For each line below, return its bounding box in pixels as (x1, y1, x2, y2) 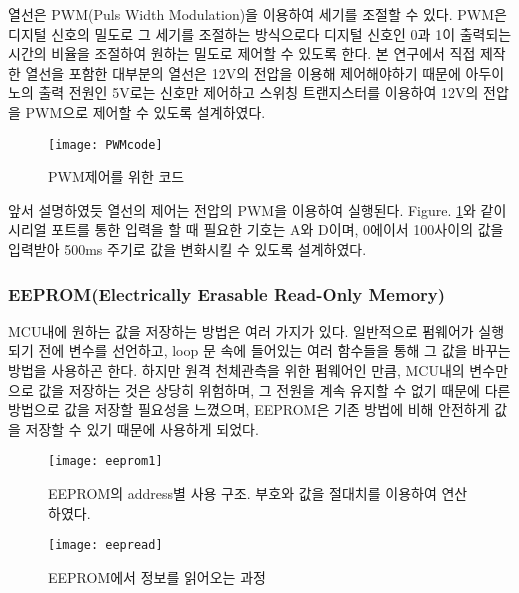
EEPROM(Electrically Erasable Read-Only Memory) (8, 281, 446, 306)
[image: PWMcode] (48, 137, 163, 152)
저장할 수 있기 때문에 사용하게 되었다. (25, 418, 259, 439)
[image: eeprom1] (48, 454, 163, 469)
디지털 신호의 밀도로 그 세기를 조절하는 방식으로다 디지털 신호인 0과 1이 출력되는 (8, 23, 512, 44)
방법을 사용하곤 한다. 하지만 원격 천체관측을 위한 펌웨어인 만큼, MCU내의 (8, 360, 465, 380)
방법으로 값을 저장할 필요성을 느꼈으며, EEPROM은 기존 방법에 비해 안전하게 (8, 399, 490, 420)
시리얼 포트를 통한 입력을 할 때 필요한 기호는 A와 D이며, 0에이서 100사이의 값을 (8, 219, 504, 240)
